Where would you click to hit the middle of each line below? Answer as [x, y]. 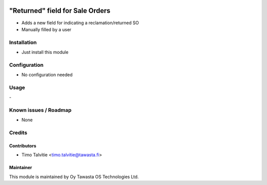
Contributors [23, 146]
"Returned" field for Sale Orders [60, 11]
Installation [23, 42]
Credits [18, 133]
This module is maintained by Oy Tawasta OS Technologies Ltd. [74, 177]
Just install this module [45, 52]
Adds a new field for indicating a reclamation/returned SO [80, 23]
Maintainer [21, 168]
